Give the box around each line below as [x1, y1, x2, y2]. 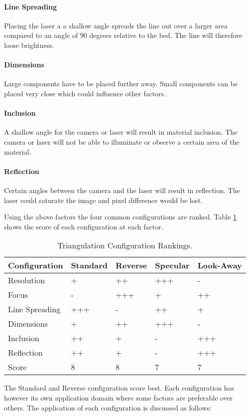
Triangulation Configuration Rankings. [57, 239, 193, 251]
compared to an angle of [4, 30, 78, 40]
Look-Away [197, 259, 242, 271]
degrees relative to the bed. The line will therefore [89, 30, 243, 40]
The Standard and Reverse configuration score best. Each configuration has [4, 383, 235, 393]
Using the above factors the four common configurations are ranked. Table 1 [4, 211, 237, 222]
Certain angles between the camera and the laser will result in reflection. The [4, 185, 240, 195]
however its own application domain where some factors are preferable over [4, 392, 233, 403]
